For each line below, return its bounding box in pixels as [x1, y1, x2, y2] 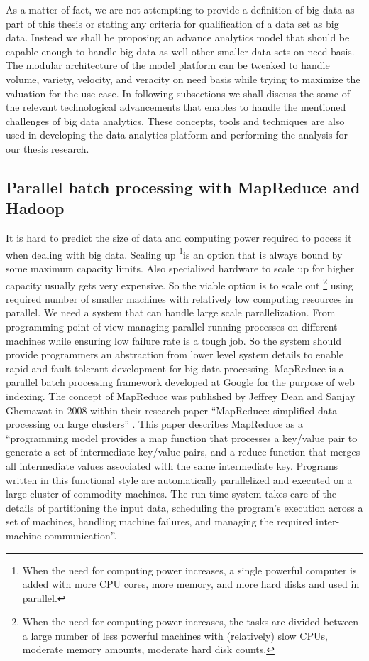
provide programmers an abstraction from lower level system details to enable [6, 347, 343, 362]
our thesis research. [6, 141, 89, 156]
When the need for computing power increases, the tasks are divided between [22, 614, 359, 629]
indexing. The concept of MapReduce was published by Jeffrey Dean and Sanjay [6, 388, 356, 403]
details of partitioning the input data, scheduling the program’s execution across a [6, 500, 363, 515]
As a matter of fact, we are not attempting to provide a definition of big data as [6, 2, 355, 16]
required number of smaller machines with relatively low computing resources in [6, 291, 353, 306]
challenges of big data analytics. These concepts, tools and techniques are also [6, 113, 345, 128]
